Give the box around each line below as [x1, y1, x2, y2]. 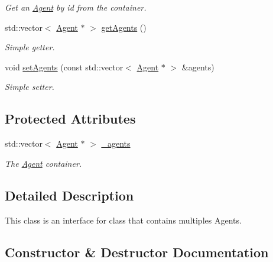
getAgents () [101, 21, 147, 33]
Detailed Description [5, 186, 134, 204]
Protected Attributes [5, 109, 136, 128]
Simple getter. [5, 41, 55, 53]
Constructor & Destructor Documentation [5, 242, 269, 261]
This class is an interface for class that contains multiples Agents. [5, 214, 242, 226]
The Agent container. [5, 157, 82, 169]
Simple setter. [5, 80, 54, 93]
